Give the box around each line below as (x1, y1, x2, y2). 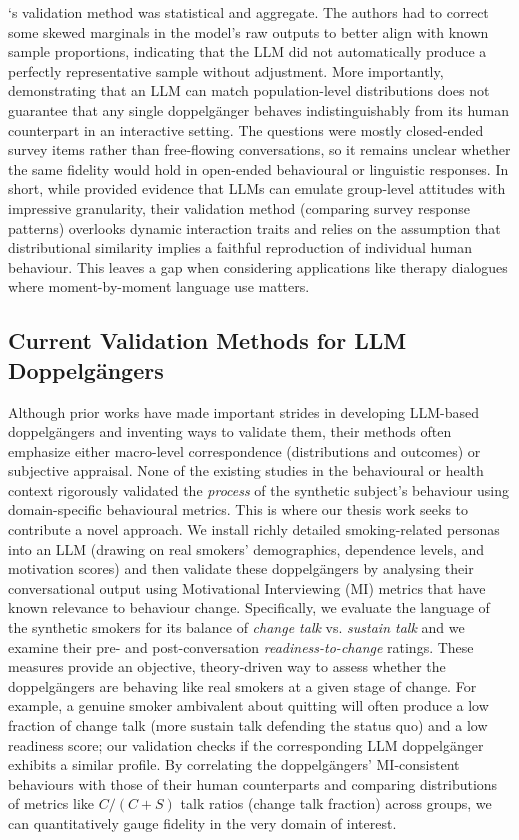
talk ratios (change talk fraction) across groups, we (180, 793, 492, 814)
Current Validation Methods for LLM (8, 325, 407, 356)
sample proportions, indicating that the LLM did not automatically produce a (8, 41, 487, 62)
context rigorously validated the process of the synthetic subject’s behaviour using (8, 479, 510, 500)
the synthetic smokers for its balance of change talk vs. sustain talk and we (8, 617, 465, 638)
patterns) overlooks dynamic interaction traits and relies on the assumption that (8, 217, 501, 238)
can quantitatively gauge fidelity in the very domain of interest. (8, 812, 397, 833)
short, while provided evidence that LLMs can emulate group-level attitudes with (8, 178, 506, 199)
